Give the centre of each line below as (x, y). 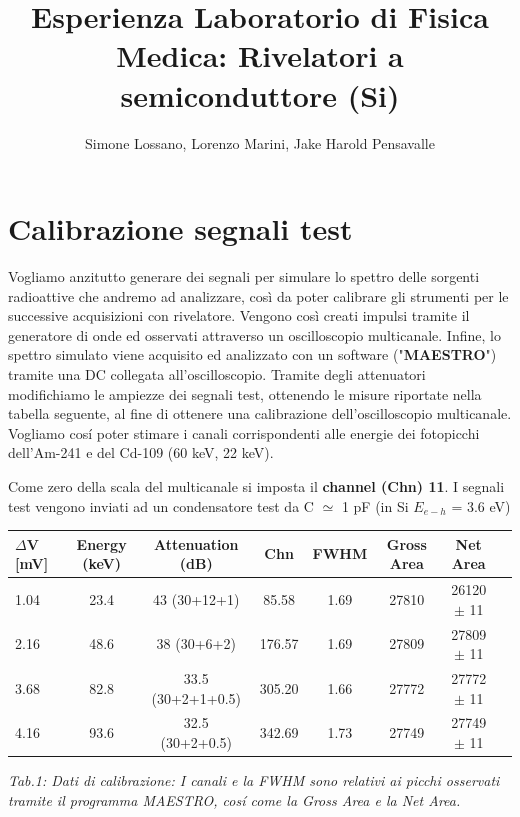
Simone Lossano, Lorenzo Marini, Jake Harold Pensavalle (260, 142)
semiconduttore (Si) (260, 94)
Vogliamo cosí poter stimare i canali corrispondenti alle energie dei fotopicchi (244, 432)
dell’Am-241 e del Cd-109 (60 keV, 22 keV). (141, 452)
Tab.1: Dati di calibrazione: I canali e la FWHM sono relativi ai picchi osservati (254, 780)
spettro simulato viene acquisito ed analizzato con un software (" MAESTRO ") (252, 354)
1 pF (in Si (375, 505)
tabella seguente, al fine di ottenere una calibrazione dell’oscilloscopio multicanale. (260, 413)
